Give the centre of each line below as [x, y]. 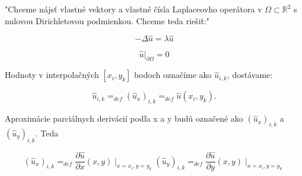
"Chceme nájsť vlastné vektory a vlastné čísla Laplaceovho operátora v [133, 9]
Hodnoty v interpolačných [52, 75]
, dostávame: [250, 75]
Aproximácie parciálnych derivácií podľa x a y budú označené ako [124, 118]
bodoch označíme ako [173, 75]
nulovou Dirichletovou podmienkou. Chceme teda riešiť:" [107, 20]
